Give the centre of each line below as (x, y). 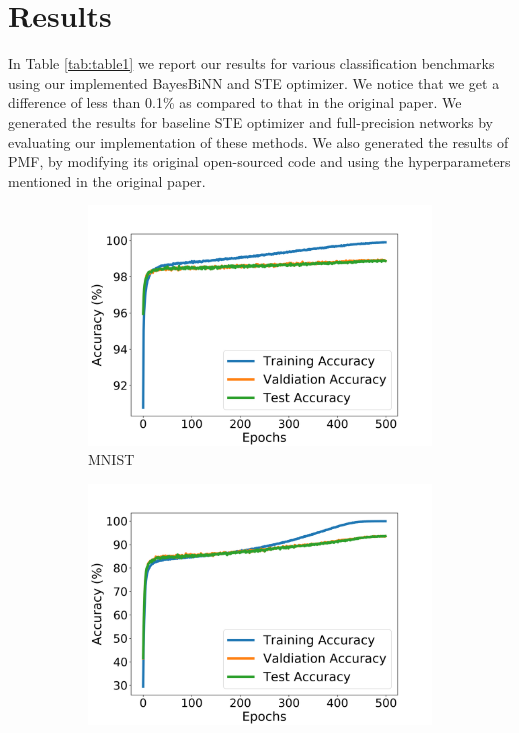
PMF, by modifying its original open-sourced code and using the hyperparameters (259, 161)
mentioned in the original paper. (107, 180)
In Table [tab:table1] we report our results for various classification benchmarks (251, 63)
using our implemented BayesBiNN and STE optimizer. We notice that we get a (254, 82)
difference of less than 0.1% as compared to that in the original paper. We (235, 102)
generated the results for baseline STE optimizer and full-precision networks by (250, 121)
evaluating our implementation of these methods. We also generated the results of (258, 141)
